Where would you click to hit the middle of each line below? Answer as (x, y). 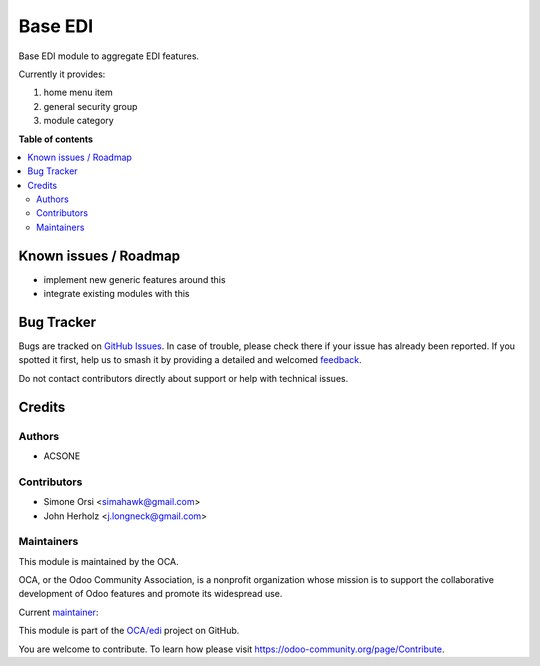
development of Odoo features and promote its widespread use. (150, 594)
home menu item (78, 92)
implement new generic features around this (134, 279)
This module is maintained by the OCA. (98, 561)
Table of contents (56, 139)
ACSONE (62, 456)
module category (78, 121)
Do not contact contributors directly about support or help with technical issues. (183, 378)
